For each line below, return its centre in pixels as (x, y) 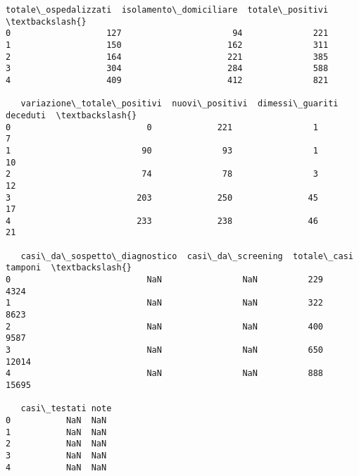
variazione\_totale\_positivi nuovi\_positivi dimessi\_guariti (179, 104)
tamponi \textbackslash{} (69, 268)
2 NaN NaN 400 (165, 326)
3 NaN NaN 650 (165, 350)
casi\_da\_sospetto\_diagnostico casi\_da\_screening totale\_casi (187, 256)
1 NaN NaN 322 (165, 303)
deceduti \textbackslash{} (71, 115)
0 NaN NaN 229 (165, 280)
